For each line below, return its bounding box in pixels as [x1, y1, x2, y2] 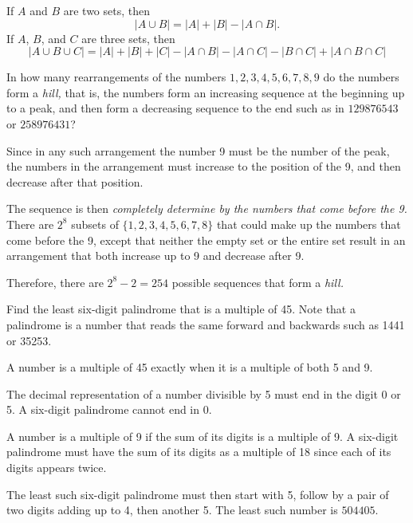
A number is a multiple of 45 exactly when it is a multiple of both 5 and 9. [6, 359, 373, 376]
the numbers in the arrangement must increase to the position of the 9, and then [6, 158, 401, 175]
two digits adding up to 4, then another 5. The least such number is [6, 501, 338, 518]
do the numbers [323, 69, 399, 85]
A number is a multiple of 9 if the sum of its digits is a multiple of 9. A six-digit [6, 427, 399, 444]
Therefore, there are [6, 273, 104, 290]
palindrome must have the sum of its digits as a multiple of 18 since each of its [6, 443, 391, 460]
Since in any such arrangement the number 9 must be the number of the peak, [6, 142, 390, 159]
